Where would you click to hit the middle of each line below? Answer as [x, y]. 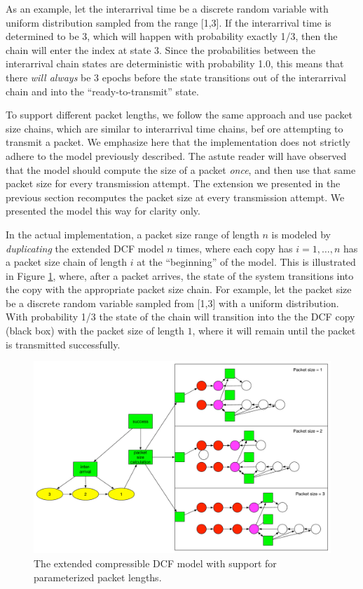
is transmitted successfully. [63, 344]
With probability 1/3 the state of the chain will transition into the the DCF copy [180, 317]
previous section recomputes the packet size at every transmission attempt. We [175, 197]
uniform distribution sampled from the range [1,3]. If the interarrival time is [169, 22]
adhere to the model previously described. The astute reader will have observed [176, 155]
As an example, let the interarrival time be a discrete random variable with [167, 8]
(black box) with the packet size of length [95, 331]
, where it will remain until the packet [274, 331]
